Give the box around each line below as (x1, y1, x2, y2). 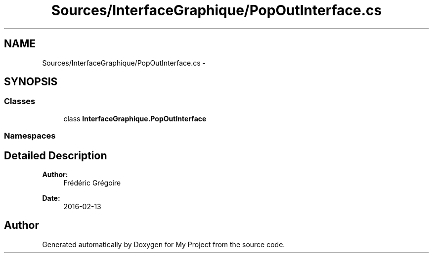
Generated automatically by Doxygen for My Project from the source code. (42, 240, 285, 249)
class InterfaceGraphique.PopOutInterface (63, 114, 207, 123)
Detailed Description (4, 149, 107, 162)
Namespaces (4, 131, 56, 141)
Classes (4, 96, 36, 107)
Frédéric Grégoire (63, 179, 121, 187)
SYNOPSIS (4, 75, 58, 88)
